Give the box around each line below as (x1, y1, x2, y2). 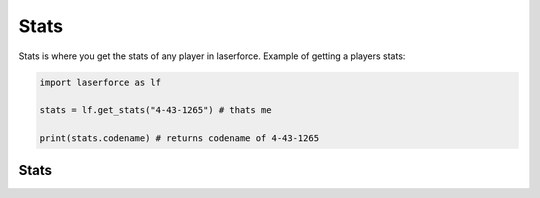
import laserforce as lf (39, 76, 162, 88)
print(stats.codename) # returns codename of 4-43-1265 (39, 133, 320, 144)
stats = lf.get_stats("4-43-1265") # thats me (39, 105, 272, 116)
